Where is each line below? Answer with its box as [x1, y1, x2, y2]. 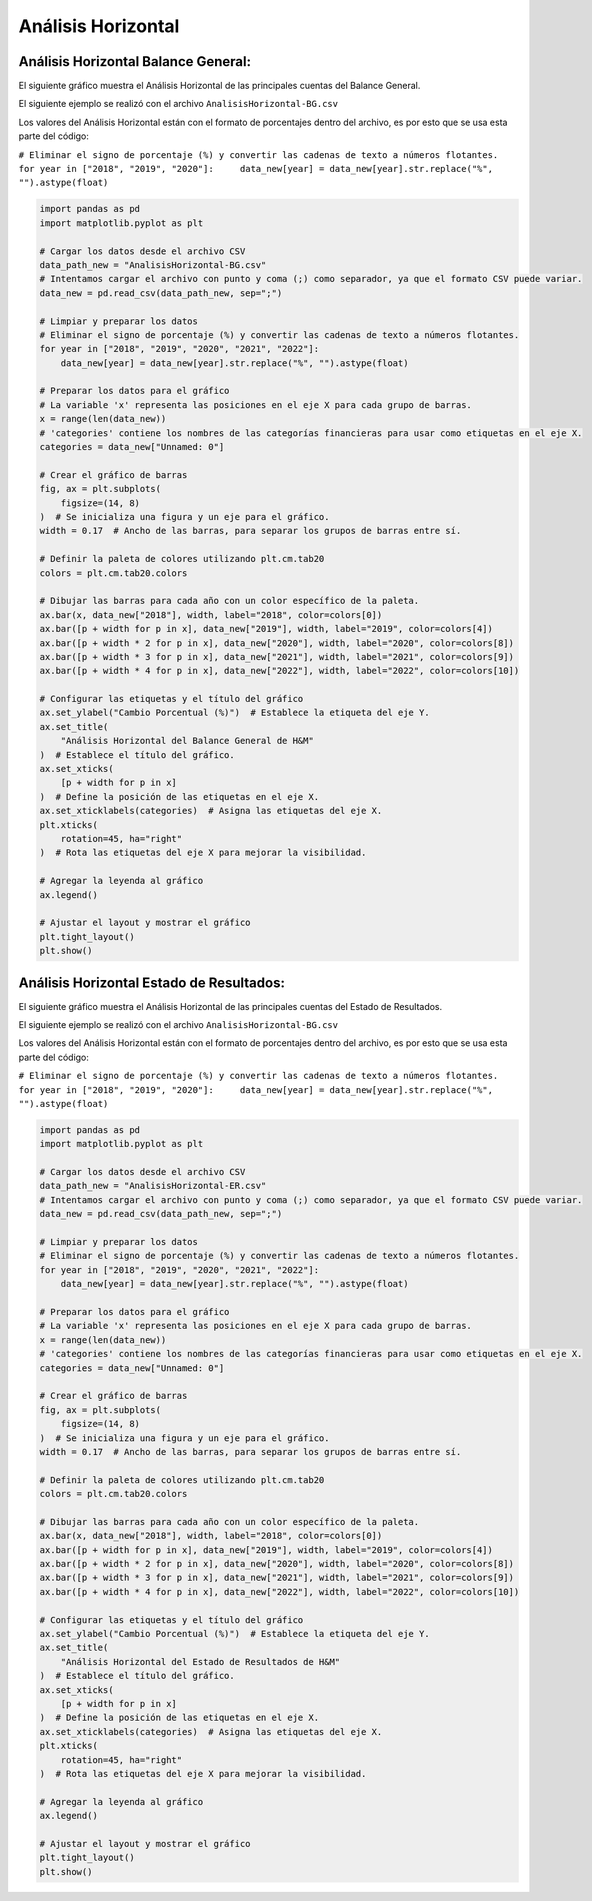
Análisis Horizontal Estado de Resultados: [18, 974, 285, 991]
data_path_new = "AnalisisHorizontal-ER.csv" [39, 1180, 267, 1192]
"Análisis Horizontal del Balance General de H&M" [60, 735, 314, 747]
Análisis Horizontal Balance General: [18, 53, 252, 70]
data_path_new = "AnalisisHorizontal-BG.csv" [39, 259, 267, 270]
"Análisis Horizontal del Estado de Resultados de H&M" [60, 1656, 341, 1667]
